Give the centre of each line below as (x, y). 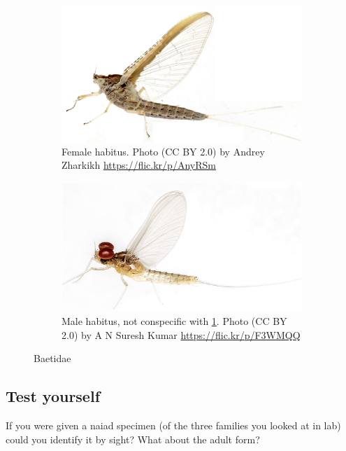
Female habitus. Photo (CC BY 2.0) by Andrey (163, 151)
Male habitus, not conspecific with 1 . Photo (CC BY (174, 320)
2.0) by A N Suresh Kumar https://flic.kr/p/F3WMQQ (181, 334)
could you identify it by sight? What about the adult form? (133, 439)
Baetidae (52, 358)
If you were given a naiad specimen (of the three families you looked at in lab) (173, 425)
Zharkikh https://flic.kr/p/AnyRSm (139, 165)
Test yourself (53, 396)
